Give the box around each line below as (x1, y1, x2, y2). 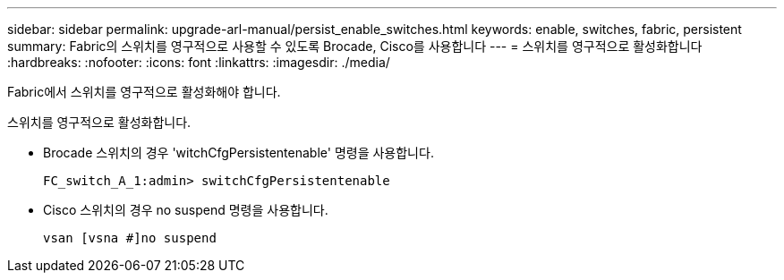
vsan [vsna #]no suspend (43, 231, 217, 245)
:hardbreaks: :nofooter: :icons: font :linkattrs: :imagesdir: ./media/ (7, 55, 390, 70)
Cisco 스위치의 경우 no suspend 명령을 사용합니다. (43, 202, 328, 217)
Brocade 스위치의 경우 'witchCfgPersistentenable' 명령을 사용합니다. (43, 145, 434, 160)
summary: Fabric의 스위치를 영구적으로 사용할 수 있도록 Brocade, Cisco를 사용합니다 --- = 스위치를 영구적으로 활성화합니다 (7, 38, 703, 54)
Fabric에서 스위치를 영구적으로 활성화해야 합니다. (7, 84, 281, 99)
